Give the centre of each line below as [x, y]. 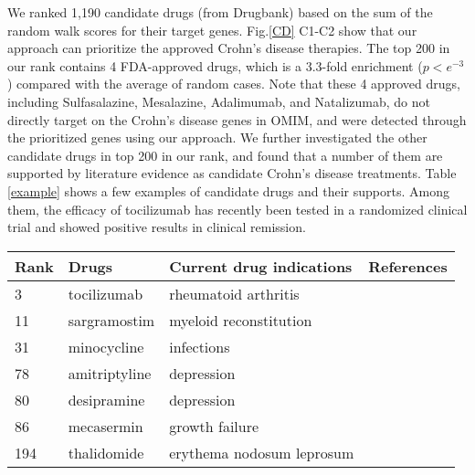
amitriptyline [110, 373]
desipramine [106, 399]
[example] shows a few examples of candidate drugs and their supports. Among [228, 190]
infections [200, 346]
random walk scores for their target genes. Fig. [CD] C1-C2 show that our [212, 30]
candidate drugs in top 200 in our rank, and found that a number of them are [225, 155]
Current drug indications [261, 266]
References [408, 266]
